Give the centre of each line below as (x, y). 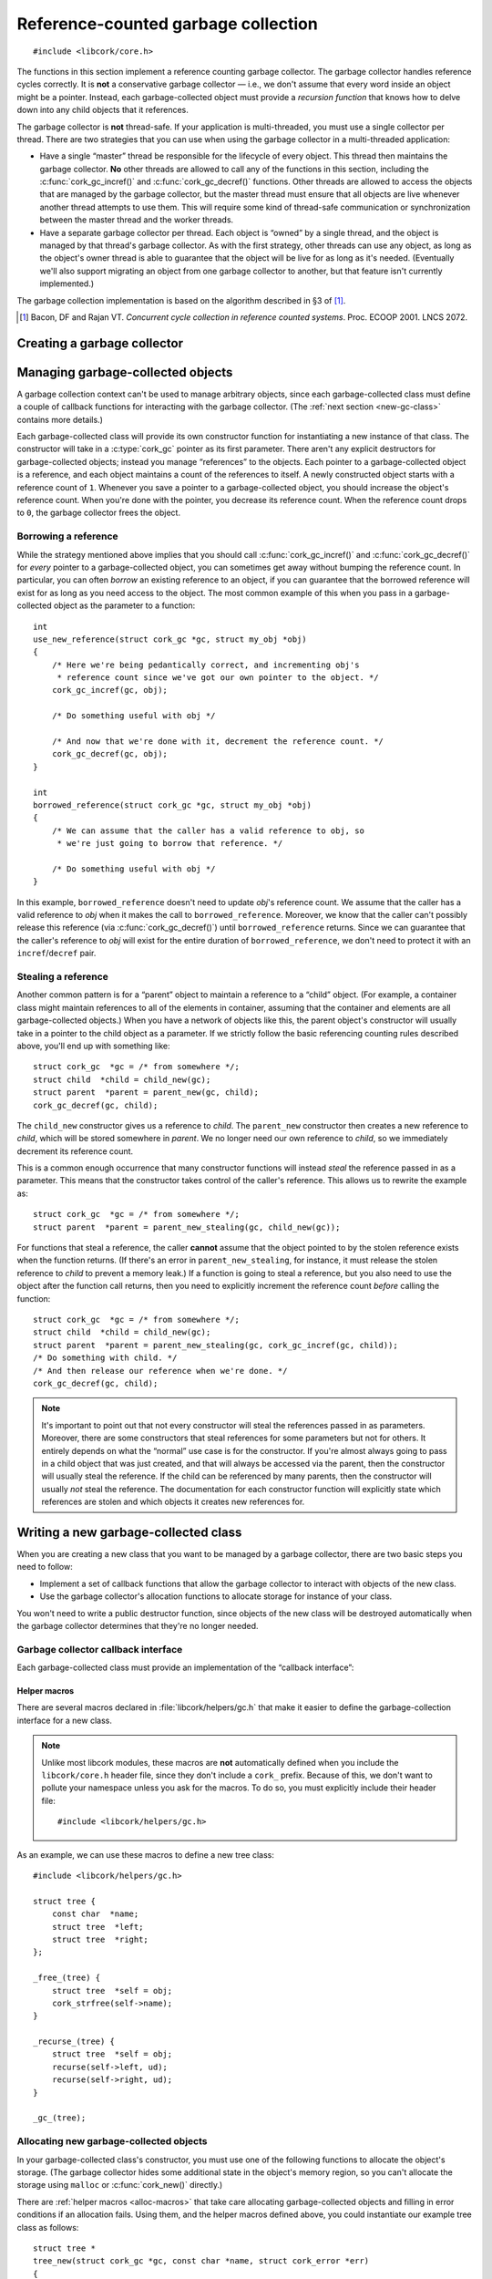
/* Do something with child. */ (105, 1358)
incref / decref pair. (56, 954)
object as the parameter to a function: (124, 605)
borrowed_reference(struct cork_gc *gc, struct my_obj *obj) (172, 805)
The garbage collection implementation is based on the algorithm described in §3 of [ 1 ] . (181, 300)
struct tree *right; (100, 1939)
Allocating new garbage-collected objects (113, 2141)
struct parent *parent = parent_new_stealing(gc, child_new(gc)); (187, 1227)
